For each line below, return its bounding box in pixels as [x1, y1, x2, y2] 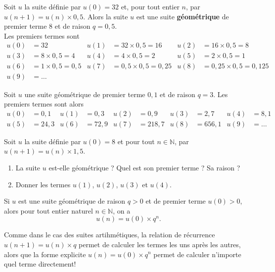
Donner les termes [15, 179, 71, 189]
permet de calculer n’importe [153, 249, 241, 259]
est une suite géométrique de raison [18, 196, 126, 206]
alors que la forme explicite [4, 249, 86, 259]
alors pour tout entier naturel [4, 205, 93, 216]
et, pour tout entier [121, 1, 180, 11]
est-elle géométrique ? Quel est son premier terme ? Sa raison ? [48, 162, 240, 172]
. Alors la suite [83, 11, 128, 21]
